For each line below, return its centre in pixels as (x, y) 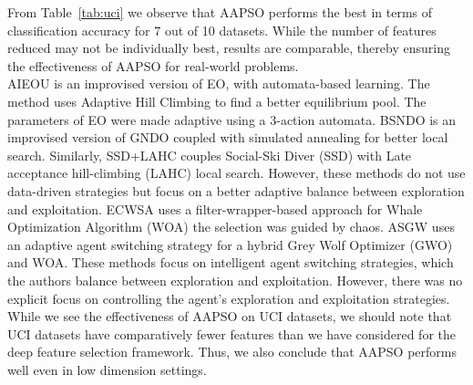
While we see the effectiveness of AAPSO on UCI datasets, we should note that (230, 316)
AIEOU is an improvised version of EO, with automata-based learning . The (219, 83)
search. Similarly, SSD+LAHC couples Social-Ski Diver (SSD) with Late (210, 155)
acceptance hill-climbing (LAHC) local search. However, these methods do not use (236, 173)
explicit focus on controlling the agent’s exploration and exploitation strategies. (229, 298)
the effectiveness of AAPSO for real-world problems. (153, 65)
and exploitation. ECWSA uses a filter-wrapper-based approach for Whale (215, 208)
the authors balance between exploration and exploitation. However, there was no (235, 280)
